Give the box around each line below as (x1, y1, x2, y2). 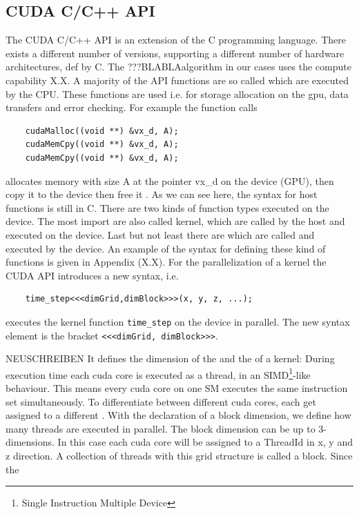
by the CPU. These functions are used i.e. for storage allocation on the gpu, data (6, 86, 349, 101)
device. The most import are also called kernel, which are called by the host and (6, 214, 345, 228)
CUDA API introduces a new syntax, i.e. (6, 268, 179, 282)
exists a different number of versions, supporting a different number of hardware (6, 46, 345, 60)
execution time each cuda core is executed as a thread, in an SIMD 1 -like (6, 365, 311, 382)
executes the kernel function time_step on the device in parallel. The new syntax (6, 314, 350, 328)
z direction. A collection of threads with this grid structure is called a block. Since (6, 448, 353, 463)
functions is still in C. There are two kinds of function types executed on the (6, 200, 329, 215)
